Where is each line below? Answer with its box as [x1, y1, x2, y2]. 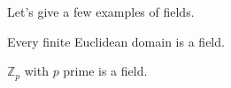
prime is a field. [63, 62, 148, 80]
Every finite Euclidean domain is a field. [7, 32, 225, 50]
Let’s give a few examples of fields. [7, 3, 195, 20]
